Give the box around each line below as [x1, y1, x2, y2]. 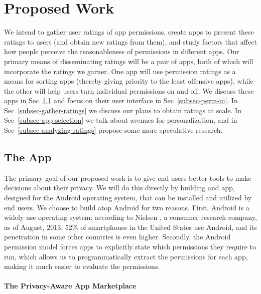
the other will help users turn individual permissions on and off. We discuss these [4, 85, 254, 96]
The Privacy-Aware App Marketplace [4, 280, 137, 291]
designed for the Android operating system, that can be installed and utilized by [4, 192, 252, 203]
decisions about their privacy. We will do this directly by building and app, [4, 182, 235, 193]
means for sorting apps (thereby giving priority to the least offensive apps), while [4, 76, 253, 86]
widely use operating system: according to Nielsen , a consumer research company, [4, 212, 257, 222]
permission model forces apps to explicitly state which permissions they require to [4, 241, 256, 252]
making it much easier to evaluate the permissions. [4, 261, 160, 271]
